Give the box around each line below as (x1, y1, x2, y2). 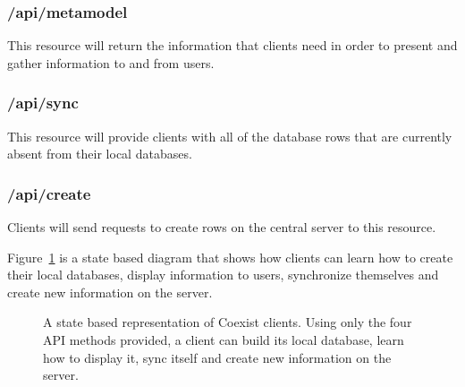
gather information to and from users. (7, 53, 215, 72)
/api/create (7, 182, 91, 204)
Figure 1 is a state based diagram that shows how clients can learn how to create (7, 247, 453, 266)
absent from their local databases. (7, 144, 192, 163)
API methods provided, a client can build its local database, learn (43, 331, 404, 348)
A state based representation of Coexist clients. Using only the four (43, 313, 412, 331)
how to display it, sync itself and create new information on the (43, 348, 392, 366)
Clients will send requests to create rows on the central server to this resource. (7, 218, 436, 236)
